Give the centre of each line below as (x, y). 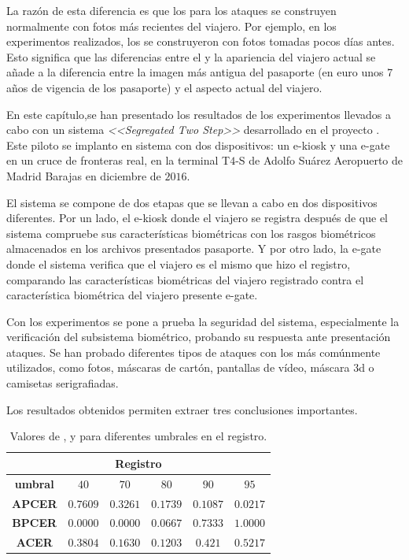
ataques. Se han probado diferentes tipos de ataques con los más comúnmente (193, 352)
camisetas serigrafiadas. (63, 383)
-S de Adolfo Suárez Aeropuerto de (319, 160)
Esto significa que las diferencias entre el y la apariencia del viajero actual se (191, 56)
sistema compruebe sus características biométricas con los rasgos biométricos (191, 233)
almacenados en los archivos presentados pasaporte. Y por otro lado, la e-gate (194, 248)
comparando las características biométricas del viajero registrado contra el (185, 279)
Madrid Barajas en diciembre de (84, 175)
